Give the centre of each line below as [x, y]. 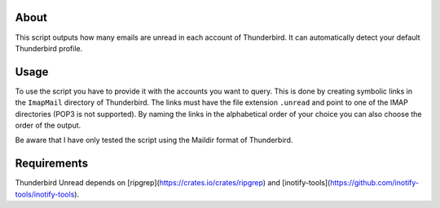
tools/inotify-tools [45, 194]
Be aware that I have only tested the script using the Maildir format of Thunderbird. [154, 140]
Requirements [52, 164]
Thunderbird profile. [49, 48]
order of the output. [48, 125]
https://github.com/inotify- [375, 183]
